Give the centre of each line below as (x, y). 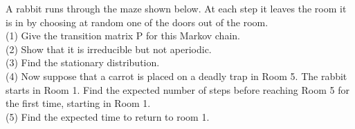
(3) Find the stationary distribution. (83, 62)
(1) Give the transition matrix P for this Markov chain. (123, 36)
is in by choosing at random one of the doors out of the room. (137, 22)
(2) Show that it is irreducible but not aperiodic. (109, 49)
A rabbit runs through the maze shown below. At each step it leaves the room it (176, 8)
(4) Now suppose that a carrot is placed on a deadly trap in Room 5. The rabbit (176, 76)
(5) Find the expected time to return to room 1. (108, 116)
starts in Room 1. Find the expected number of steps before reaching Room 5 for (177, 89)
